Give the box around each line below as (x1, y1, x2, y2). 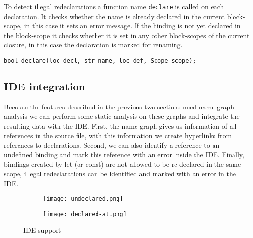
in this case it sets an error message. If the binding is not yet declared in (24, 21, 241, 31)
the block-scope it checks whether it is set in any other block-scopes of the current (4, 30, 250, 40)
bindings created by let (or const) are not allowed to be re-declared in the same (4, 159, 241, 169)
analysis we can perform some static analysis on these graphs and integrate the (4, 111, 240, 121)
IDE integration (4, 79, 85, 94)
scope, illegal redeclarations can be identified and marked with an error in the (4, 169, 236, 179)
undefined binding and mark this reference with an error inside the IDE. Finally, (4, 149, 244, 159)
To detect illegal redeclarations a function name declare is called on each (4, 1, 224, 11)
